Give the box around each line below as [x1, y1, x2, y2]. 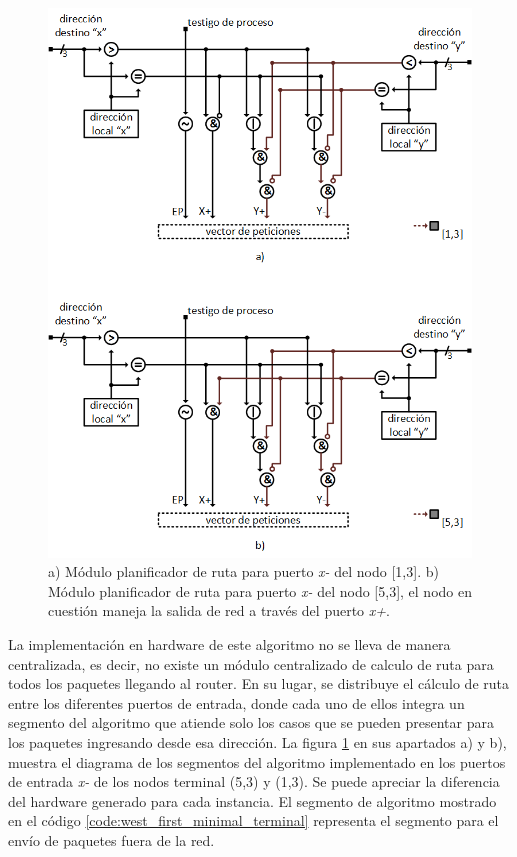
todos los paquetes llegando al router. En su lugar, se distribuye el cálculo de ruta [8, 673, 509, 694]
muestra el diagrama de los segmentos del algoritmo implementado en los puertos [8, 751, 506, 772]
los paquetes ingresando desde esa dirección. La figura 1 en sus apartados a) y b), [8, 731, 507, 752]
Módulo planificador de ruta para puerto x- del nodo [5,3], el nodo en [48, 580, 472, 601]
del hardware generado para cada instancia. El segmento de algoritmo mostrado [8, 790, 497, 811]
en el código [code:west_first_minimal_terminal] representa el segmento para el [8, 810, 499, 831]
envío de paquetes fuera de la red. [8, 829, 215, 850]
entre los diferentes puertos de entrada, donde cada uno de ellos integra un [8, 692, 465, 713]
